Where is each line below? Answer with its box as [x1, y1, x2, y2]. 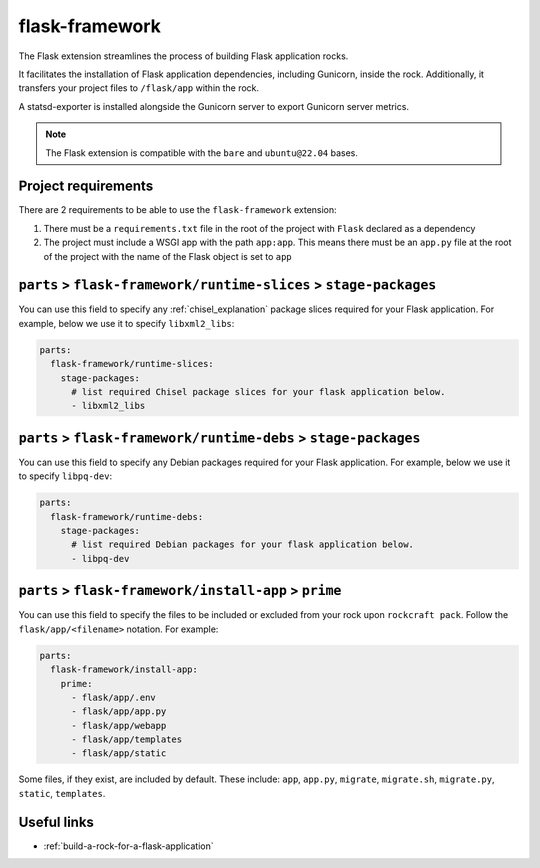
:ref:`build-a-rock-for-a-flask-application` [43, 840, 214, 852]
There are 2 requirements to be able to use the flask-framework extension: [18, 204, 337, 216]
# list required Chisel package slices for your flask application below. [71, 386, 446, 398]
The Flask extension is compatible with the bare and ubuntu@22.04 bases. [45, 146, 359, 159]
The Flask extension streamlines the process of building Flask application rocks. [18, 50, 349, 62]
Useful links [18, 813, 95, 830]
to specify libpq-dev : [18, 470, 113, 482]
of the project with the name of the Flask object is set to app [43, 250, 292, 262]
